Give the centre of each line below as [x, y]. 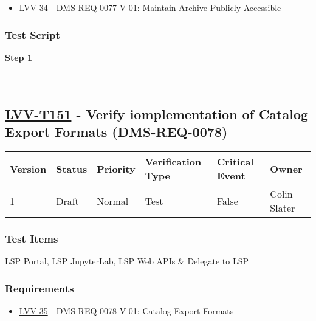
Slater [283, 208]
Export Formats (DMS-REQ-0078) [116, 132]
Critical [235, 162]
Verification [173, 162]
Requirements [39, 288]
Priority [116, 168]
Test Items [32, 239]
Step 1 [19, 57]
